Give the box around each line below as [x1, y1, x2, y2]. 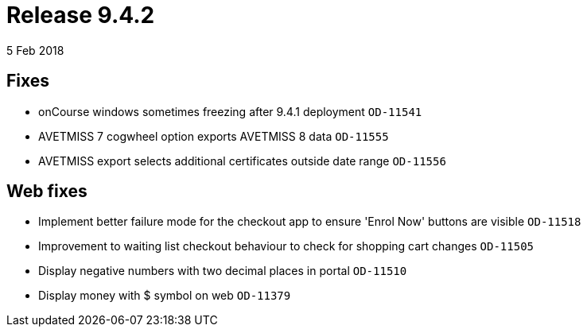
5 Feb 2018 [6, 43, 64, 57]
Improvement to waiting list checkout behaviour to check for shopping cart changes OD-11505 [38, 239, 534, 254]
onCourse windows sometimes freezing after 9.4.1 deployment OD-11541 [38, 104, 422, 118]
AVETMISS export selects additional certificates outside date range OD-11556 [38, 153, 446, 168]
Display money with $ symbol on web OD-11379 [38, 288, 291, 303]
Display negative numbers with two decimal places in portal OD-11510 [38, 264, 407, 278]
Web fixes [6, 181, 87, 202]
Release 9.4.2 [6, 2, 155, 29]
